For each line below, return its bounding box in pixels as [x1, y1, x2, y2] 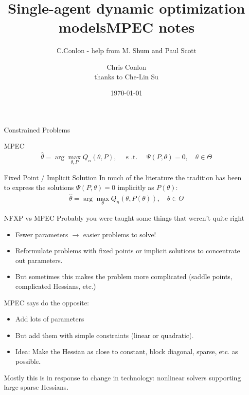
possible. [15, 356, 41, 366]
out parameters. [15, 255, 63, 265]
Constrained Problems [4, 124, 70, 134]
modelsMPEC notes [58, 17, 195, 37]
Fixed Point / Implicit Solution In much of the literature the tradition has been [4, 172, 242, 183]
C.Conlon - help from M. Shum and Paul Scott [56, 45, 196, 56]
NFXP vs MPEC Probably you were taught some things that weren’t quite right [4, 213, 245, 223]
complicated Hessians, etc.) [15, 281, 96, 291]
